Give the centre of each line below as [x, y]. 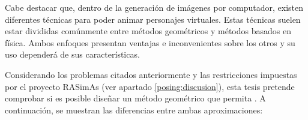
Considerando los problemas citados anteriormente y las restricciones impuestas [151, 74]
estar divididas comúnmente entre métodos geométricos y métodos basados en [148, 31]
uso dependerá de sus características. [72, 54]
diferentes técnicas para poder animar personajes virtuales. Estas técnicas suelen [153, 19]
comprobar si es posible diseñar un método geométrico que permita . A [135, 98]
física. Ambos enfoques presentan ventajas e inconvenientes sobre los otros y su [150, 42]
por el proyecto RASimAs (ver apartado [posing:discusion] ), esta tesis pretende [150, 86]
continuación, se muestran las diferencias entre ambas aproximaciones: [134, 109]
